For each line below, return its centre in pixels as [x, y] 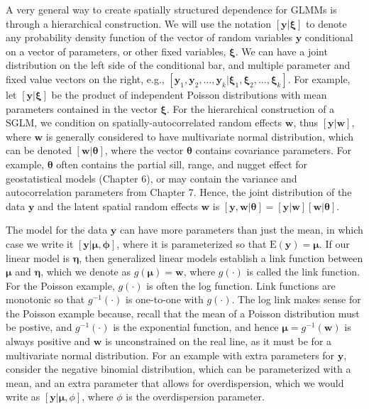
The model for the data [57, 230]
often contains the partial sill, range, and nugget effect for [182, 164]
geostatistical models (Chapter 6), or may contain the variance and [152, 178]
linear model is [38, 257]
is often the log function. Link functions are [241, 285]
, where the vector [144, 150]
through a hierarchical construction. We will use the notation [139, 23]
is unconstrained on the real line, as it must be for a [219, 341]
